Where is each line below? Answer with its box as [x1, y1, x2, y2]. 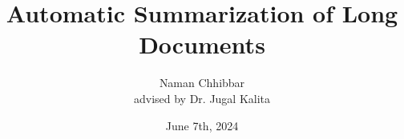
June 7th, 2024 [165, 117, 239, 133]
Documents [139, 28, 265, 61]
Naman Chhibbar [159, 74, 245, 91]
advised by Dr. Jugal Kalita [133, 89, 271, 106]
